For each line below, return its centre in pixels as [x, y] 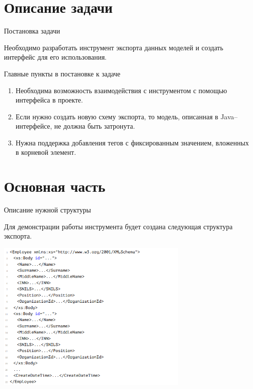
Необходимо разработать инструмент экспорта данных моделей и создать [114, 47]
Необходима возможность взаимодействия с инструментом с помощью [121, 90]
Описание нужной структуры [48, 210]
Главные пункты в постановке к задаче [62, 73]
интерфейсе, [34, 126]
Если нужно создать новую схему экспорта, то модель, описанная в [117, 116]
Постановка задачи [32, 31]
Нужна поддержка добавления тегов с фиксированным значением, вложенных [132, 142]
